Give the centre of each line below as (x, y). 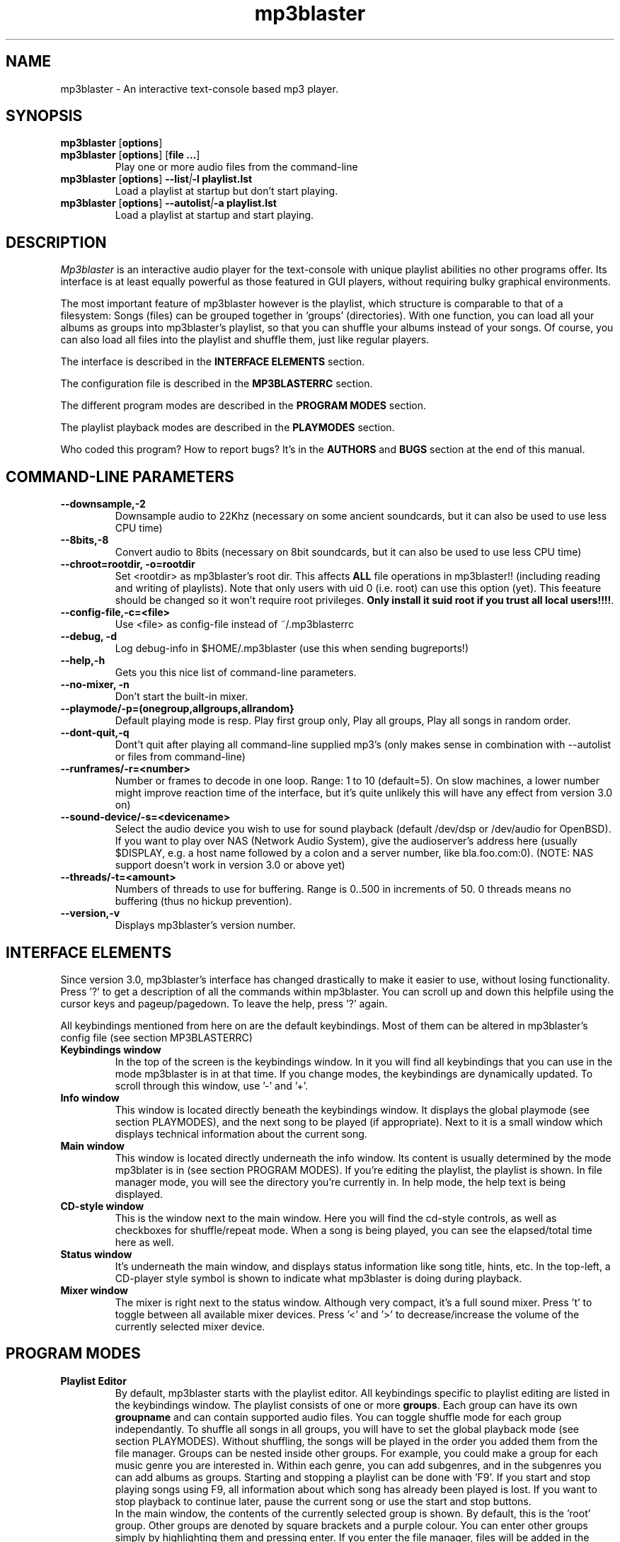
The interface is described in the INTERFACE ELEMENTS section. (213, 362)
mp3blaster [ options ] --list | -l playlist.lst (156, 179)
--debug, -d (88, 636)
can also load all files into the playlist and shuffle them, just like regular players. (245, 340)
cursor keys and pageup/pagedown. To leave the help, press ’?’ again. (224, 1003)
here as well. (144, 1242)
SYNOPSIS (44, 116)
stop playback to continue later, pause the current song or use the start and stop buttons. (323, 1501)
